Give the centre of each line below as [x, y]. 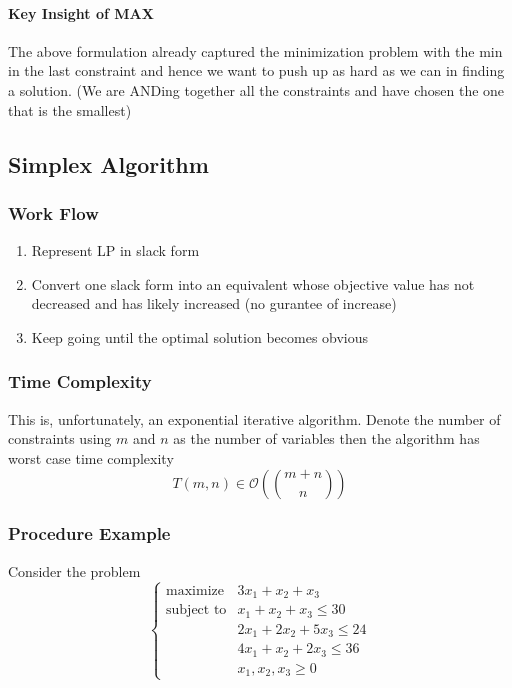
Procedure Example [89, 533]
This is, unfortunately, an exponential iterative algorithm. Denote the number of [254, 418]
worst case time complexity [91, 457]
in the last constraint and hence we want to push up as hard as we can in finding [256, 70]
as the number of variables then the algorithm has [326, 438]
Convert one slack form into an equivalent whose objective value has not [253, 283]
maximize [195, 590]
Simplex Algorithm [108, 163]
